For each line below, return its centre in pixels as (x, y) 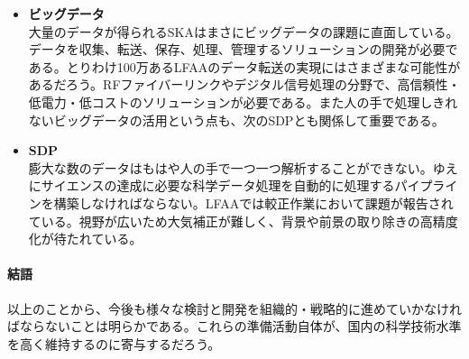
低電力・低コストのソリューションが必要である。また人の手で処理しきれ (243, 101)
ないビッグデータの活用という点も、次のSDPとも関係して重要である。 (236, 120)
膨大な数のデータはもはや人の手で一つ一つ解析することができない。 (230, 167)
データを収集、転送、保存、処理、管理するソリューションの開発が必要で (243, 49)
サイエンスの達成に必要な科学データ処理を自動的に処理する (218, 185)
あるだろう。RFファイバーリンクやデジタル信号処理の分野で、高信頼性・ (244, 84)
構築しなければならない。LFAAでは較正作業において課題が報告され (253, 203)
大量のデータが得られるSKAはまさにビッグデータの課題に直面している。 (244, 31)
